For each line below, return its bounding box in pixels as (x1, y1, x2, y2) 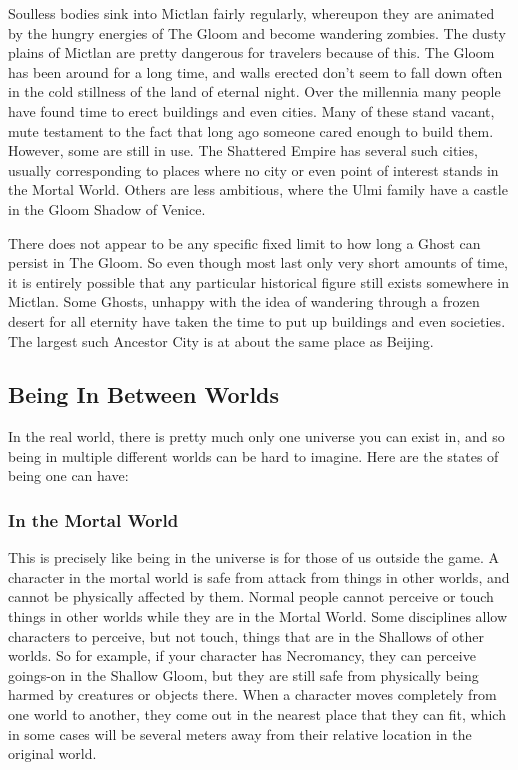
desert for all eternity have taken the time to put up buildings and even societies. (8, 310, 506, 331)
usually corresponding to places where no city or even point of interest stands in (8, 159, 499, 180)
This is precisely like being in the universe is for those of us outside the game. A (8, 547, 500, 568)
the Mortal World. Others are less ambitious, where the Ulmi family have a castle (8, 179, 508, 200)
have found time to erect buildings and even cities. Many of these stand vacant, (8, 100, 495, 121)
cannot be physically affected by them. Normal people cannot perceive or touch (8, 586, 494, 607)
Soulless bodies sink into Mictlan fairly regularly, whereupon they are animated (8, 3, 495, 23)
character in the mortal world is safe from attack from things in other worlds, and (8, 566, 510, 587)
